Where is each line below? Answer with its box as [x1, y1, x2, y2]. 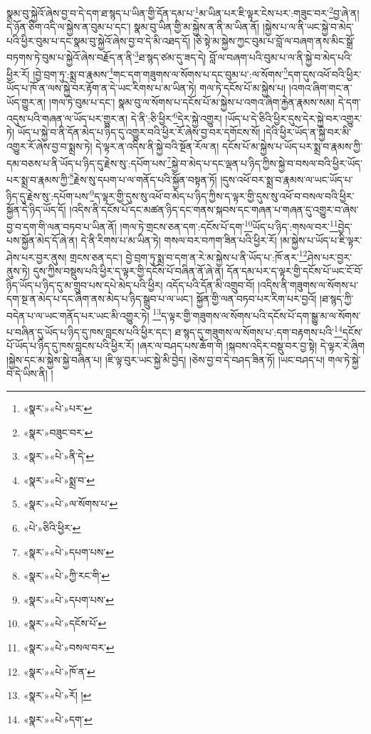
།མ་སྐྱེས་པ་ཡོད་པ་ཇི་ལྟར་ [280, 233, 362, 248]
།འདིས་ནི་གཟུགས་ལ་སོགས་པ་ [257, 277, 359, 292]
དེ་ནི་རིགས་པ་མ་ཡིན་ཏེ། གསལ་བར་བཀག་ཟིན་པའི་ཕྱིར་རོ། [80, 233, 277, 248]
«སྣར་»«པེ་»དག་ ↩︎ [23, 711, 93, 726]
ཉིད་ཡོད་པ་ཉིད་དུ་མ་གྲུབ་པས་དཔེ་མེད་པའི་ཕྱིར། [6, 277, 163, 292]
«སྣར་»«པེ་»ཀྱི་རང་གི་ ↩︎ [23, 568, 110, 583]
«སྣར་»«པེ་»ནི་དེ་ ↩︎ [23, 449, 95, 463]
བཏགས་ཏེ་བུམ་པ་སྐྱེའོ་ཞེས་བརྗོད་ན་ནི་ [6, 50, 135, 65]
